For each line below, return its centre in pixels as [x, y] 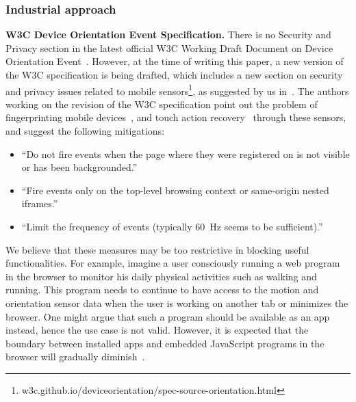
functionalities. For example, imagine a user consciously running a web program [173, 263]
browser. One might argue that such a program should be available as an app [168, 316]
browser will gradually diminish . [75, 357]
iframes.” [40, 203]
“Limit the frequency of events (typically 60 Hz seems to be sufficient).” [172, 226]
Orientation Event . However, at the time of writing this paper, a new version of [175, 61]
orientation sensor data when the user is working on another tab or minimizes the [177, 303]
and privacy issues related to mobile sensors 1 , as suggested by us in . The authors [177, 90]
